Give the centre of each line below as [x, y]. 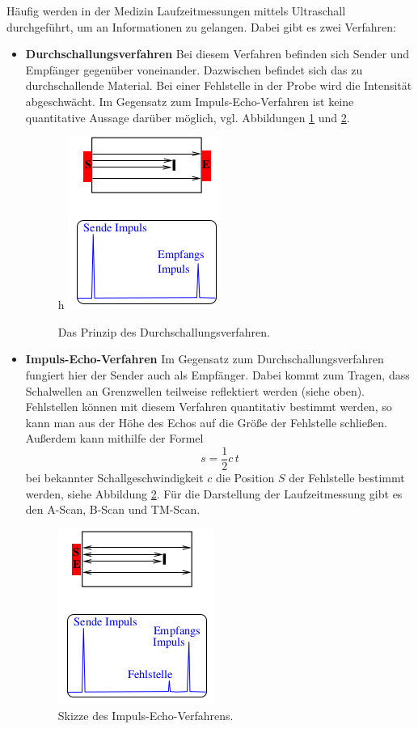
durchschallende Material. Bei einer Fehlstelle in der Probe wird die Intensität [219, 85]
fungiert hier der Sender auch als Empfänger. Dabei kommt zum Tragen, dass [217, 374]
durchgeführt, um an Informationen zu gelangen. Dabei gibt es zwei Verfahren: [201, 26]
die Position [245, 477]
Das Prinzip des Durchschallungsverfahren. [164, 331]
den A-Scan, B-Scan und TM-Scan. [113, 509]
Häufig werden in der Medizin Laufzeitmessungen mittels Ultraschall [176, 11]
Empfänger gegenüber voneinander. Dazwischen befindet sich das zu [194, 69]
